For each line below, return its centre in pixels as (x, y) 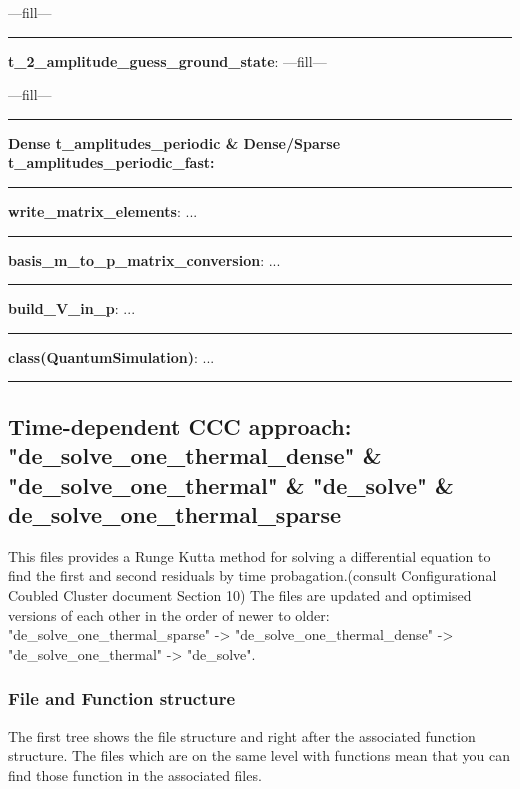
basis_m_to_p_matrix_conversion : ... (144, 259)
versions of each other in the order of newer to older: (169, 614)
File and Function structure (122, 698)
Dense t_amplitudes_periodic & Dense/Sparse (174, 142)
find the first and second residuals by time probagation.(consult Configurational (252, 575)
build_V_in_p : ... (72, 308)
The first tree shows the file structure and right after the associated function (242, 735)
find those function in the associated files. (135, 774)
